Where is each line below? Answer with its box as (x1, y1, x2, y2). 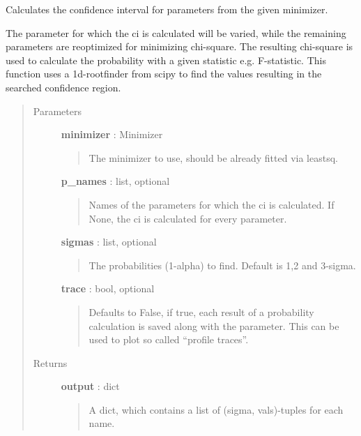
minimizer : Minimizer (61, 127, 163, 142)
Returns (33, 355, 68, 370)
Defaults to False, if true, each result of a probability (89, 304, 314, 319)
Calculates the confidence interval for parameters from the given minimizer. (6, 2, 328, 16)
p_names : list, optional (61, 174, 170, 188)
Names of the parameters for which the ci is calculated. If (89, 197, 335, 211)
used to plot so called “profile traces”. (89, 332, 249, 347)
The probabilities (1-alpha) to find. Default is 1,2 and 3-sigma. (89, 257, 356, 272)
